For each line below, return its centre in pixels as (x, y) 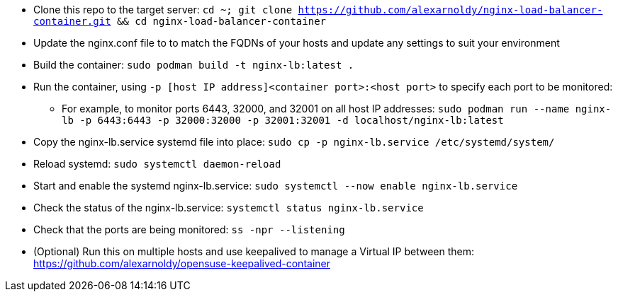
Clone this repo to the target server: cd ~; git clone (163, 10)
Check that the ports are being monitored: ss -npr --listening (189, 229)
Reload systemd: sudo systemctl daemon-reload (157, 164)
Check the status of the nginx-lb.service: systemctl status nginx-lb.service (229, 208)
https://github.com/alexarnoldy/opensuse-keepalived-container (182, 263)
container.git (72, 21)
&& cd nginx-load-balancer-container (222, 21)
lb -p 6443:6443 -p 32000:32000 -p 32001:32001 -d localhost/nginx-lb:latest (283, 120)
